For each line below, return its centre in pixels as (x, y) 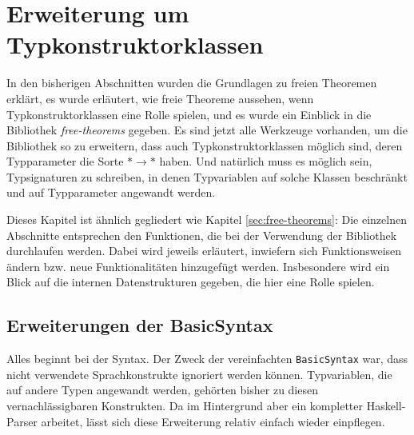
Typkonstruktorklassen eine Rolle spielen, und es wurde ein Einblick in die (189, 114)
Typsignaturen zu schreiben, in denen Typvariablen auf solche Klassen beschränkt (207, 176)
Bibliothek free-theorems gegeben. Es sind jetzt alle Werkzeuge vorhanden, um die (207, 130)
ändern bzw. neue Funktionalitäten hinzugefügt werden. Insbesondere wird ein (198, 266)
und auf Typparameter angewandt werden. (111, 192)
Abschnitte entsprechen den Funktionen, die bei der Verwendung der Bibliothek (202, 235)
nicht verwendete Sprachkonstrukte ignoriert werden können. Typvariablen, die (199, 374)
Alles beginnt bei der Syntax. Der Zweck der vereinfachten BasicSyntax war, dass (207, 359)
